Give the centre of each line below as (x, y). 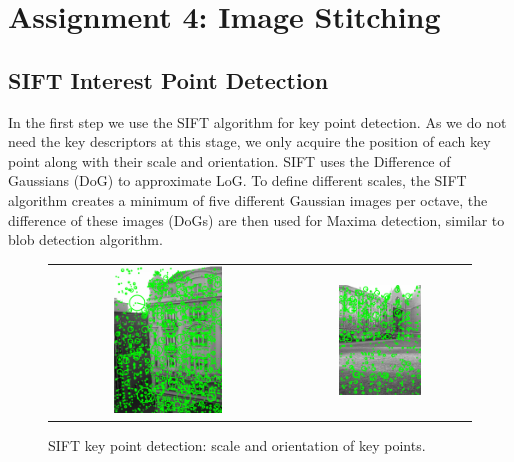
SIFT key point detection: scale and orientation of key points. (237, 445)
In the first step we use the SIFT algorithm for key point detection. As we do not (257, 121)
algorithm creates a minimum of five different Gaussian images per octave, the (248, 199)
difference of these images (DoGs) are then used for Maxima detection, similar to (256, 219)
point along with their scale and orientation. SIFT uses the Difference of (229, 160)
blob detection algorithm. (85, 239)
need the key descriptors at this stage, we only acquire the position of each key (249, 141)
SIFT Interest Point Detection (168, 79)
